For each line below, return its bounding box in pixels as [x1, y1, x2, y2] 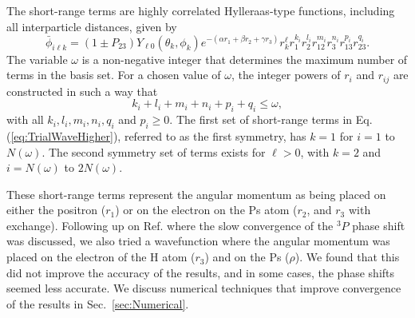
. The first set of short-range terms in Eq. [169, 111, 373, 128]
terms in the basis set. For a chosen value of [6, 66, 221, 83]
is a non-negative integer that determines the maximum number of [81, 50, 408, 67]
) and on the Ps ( [204, 248, 290, 265]
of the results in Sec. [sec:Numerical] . [6, 295, 189, 312]
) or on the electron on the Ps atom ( [115, 201, 298, 218]
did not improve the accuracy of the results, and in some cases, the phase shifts [6, 264, 395, 280]
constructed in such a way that [6, 82, 158, 99]
